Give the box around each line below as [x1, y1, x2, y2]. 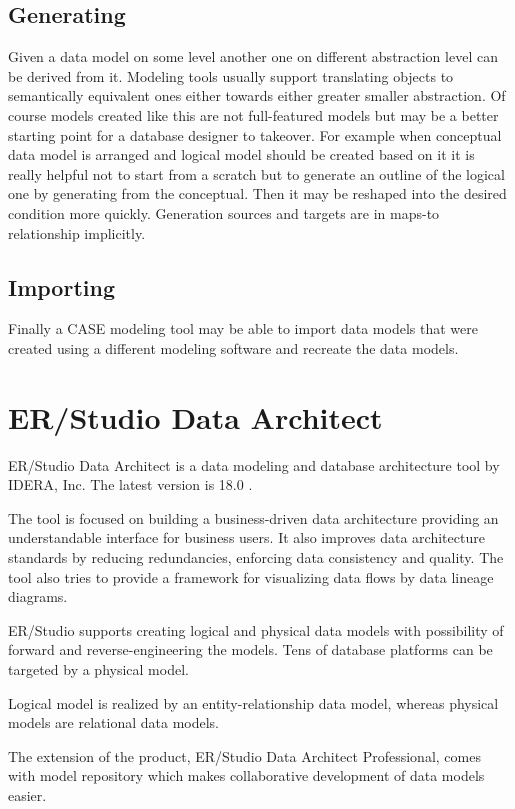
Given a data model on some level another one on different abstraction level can [8, 46, 498, 67]
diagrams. [8, 586, 68, 607]
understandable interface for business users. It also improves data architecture [8, 527, 485, 548]
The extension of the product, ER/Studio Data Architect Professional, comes [8, 745, 481, 766]
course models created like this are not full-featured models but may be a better [8, 104, 499, 125]
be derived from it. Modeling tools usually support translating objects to [8, 65, 454, 86]
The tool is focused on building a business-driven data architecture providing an [8, 507, 499, 528]
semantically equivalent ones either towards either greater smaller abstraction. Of [8, 85, 506, 106]
